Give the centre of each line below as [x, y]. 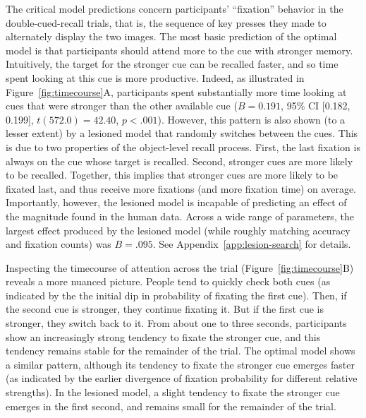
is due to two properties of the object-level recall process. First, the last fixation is [183, 147]
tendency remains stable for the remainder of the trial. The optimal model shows [181, 351]
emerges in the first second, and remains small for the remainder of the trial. [171, 406]
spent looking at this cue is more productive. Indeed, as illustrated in [155, 77]
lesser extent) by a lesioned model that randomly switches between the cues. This [182, 133]
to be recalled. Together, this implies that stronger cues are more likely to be [172, 175]
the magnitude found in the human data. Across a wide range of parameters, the [180, 216]
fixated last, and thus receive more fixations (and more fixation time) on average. [181, 188]
